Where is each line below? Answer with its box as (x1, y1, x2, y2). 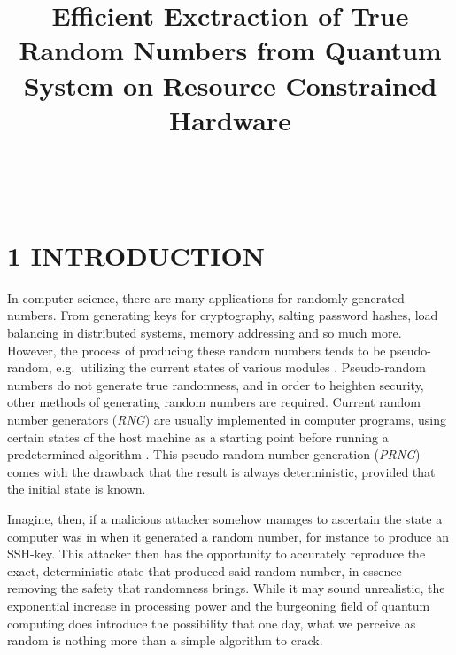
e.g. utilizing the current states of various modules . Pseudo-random (56, 358, 426, 377)
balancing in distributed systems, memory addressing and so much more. (7, 324, 402, 341)
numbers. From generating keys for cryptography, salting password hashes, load (7, 306, 438, 324)
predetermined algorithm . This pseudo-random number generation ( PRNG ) (7, 445, 421, 464)
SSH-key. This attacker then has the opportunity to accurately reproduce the (7, 544, 426, 563)
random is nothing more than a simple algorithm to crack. (7, 631, 323, 650)
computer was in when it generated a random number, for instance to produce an (7, 526, 449, 545)
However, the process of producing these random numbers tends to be (7, 340, 386, 359)
